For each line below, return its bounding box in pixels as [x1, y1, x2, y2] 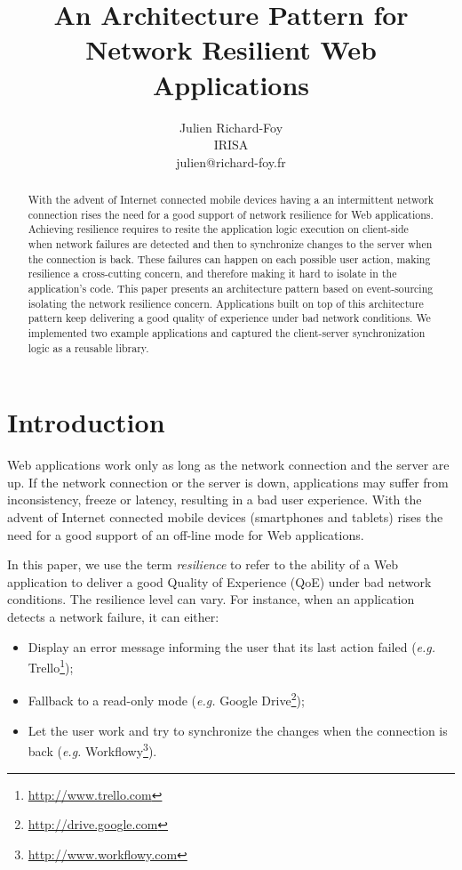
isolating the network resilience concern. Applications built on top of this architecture [28, 295, 424, 310]
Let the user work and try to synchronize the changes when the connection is [28, 721, 448, 739]
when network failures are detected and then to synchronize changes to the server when [28, 237, 433, 252]
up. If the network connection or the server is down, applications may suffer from [7, 472, 449, 491]
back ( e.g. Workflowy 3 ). [28, 739, 157, 760]
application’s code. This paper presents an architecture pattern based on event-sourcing [28, 281, 434, 296]
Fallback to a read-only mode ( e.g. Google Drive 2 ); [28, 689, 305, 710]
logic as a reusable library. [28, 340, 149, 355]
